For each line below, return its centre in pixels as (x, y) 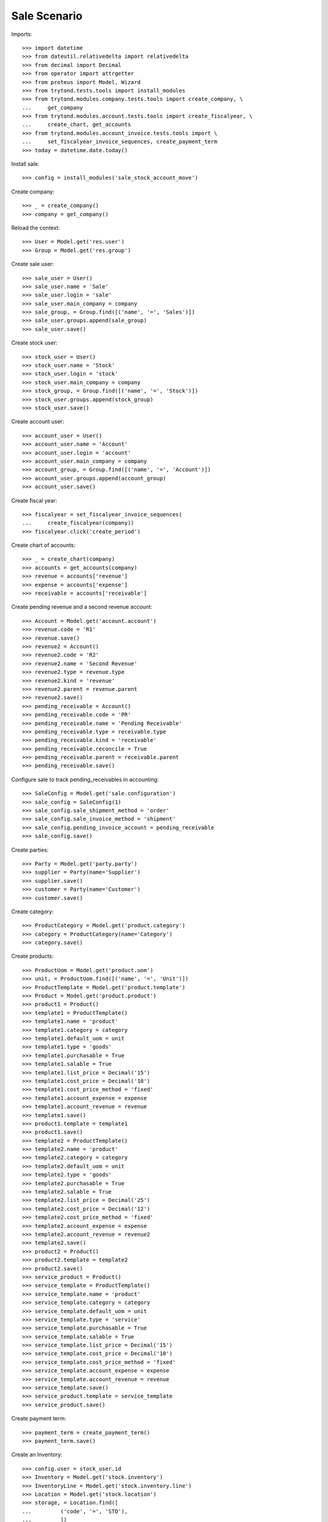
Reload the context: (36, 228)
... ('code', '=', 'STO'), (75, 1511)
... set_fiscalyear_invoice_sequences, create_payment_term (120, 142)
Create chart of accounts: (43, 545)
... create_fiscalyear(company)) (78, 523)
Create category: (32, 911)
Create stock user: (34, 343)
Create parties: (30, 850)
